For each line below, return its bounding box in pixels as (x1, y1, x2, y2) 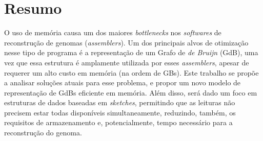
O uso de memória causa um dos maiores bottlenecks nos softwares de (4, 27, 221, 38)
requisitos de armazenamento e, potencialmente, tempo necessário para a (4, 117, 233, 128)
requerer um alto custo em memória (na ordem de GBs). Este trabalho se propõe (4, 67, 259, 78)
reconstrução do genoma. (4, 127, 82, 138)
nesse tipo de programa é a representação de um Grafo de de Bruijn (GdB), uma (4, 47, 258, 58)
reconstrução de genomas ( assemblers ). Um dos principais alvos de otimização (4, 37, 249, 48)
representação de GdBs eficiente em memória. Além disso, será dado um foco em (4, 87, 257, 98)
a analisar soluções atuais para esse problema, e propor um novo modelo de (4, 77, 241, 88)
